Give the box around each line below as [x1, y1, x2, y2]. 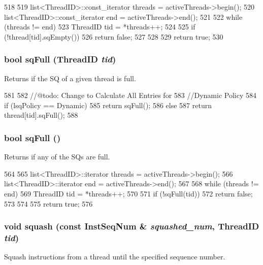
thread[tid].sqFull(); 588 [4, 110, 78, 120]
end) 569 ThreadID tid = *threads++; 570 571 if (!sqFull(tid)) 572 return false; [4, 188, 253, 198]
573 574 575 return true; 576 [4, 198, 93, 209]
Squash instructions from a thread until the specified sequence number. [4, 251, 225, 262]
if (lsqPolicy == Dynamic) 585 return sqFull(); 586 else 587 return [4, 100, 212, 110]
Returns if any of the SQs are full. [4, 151, 110, 162]
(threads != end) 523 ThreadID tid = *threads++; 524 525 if [4, 21, 195, 32]
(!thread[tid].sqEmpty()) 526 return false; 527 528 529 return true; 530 [4, 31, 223, 42]
